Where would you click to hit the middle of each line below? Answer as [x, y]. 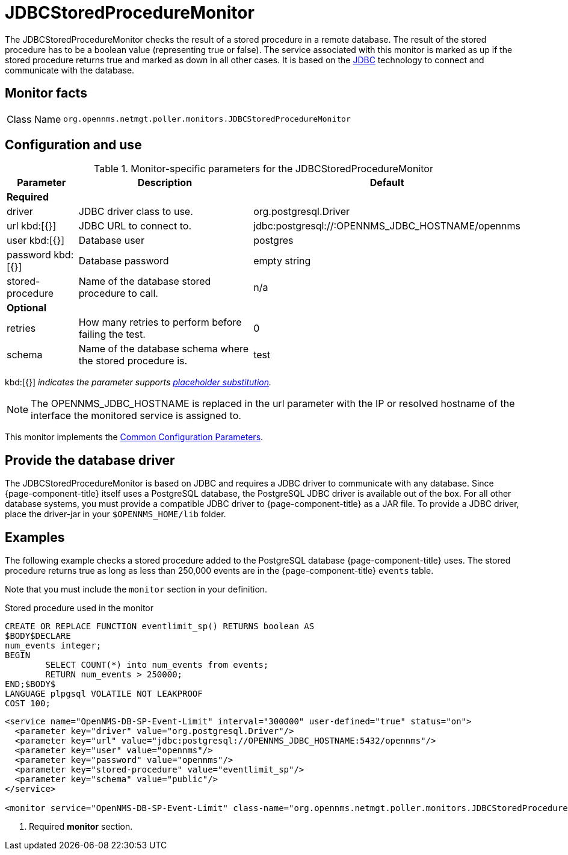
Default [387, 183]
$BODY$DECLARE [38, 636]
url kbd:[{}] [32, 226]
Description [165, 183]
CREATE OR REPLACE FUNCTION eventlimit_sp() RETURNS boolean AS [160, 626]
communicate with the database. [70, 70]
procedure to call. [118, 294]
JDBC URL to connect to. [135, 226]
